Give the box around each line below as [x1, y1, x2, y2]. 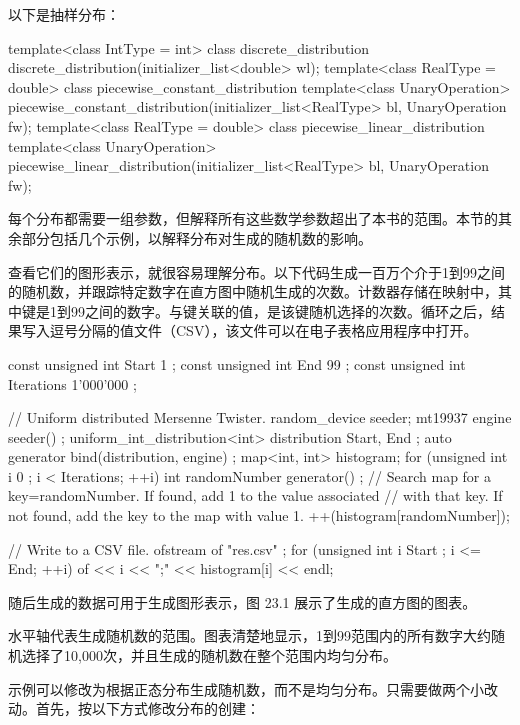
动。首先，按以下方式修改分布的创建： [8, 698, 260, 719]
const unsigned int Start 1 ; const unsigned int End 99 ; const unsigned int [8, 353, 466, 374]
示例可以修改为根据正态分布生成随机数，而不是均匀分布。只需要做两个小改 [8, 678, 498, 699]
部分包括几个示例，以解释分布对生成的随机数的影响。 [21, 227, 372, 248]
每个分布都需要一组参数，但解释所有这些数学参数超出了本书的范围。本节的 [8, 208, 498, 229]
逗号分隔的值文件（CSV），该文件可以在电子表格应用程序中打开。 [49, 320, 478, 341]
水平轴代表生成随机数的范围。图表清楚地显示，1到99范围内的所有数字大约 [8, 625, 491, 646]
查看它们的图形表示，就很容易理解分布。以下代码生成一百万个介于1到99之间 [8, 261, 505, 282]
